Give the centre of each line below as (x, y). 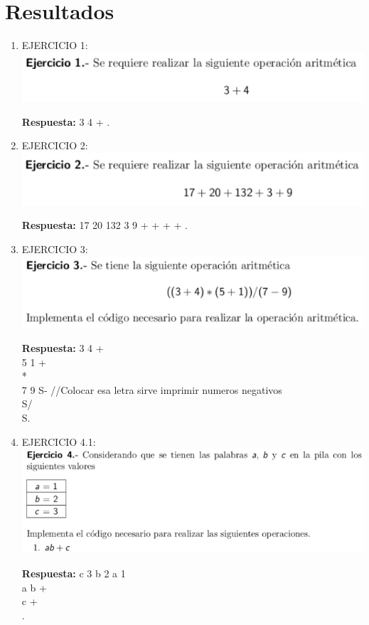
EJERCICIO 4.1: (59, 441)
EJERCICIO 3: (55, 249)
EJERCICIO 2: (55, 145)
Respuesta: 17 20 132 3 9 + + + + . (105, 225)
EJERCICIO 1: (55, 45)
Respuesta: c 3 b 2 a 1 (74, 573)
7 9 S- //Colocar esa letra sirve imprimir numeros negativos (152, 389)
